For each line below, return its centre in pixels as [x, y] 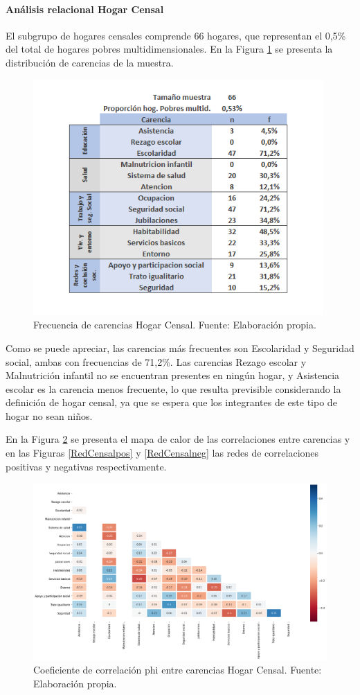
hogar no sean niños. [49, 415]
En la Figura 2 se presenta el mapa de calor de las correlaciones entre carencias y [178, 439]
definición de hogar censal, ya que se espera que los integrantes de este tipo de [171, 402]
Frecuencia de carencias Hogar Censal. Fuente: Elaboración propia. [175, 325]
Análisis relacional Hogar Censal [85, 9]
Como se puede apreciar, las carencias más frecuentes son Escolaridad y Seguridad [180, 347]
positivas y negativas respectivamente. [86, 466]
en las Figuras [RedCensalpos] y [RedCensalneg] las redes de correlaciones [162, 453]
